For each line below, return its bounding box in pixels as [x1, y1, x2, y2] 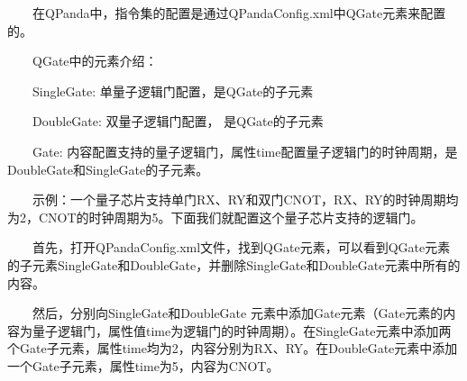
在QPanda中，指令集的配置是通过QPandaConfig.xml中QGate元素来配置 [32, 4, 446, 22]
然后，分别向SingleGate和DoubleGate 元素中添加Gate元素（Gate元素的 [32, 304, 444, 322]
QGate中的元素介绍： [32, 51, 158, 70]
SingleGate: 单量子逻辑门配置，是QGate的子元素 [32, 81, 314, 100]
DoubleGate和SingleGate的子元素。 [7, 159, 209, 178]
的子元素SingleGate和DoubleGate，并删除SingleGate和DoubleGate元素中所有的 [7, 255, 461, 274]
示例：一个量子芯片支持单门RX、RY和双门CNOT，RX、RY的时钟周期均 [32, 190, 459, 209]
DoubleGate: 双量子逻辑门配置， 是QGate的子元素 [32, 112, 324, 131]
